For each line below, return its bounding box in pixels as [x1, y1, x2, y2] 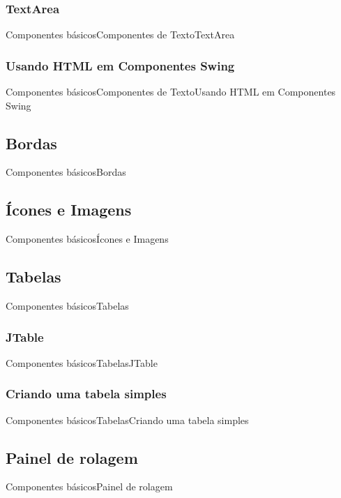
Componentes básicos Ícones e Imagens [6, 232, 169, 246]
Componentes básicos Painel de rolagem [6, 479, 173, 494]
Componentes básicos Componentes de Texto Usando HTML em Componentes [6, 84, 336, 99]
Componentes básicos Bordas [6, 165, 126, 179]
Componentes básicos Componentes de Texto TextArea [6, 27, 235, 42]
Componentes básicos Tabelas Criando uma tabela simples [6, 412, 249, 427]
